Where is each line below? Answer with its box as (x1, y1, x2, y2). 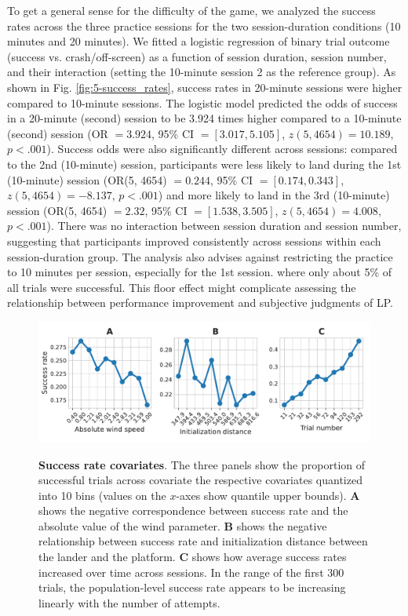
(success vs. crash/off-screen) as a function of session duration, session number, (7, 48, 387, 64)
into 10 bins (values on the (38, 487, 166, 503)
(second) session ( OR (7, 125, 108, 141)
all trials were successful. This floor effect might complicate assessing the (7, 279, 356, 295)
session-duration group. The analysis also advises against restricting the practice (7, 248, 393, 264)
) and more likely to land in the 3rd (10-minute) (158, 187, 390, 203)
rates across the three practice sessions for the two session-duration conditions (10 (7, 17, 401, 34)
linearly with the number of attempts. (38, 594, 220, 611)
